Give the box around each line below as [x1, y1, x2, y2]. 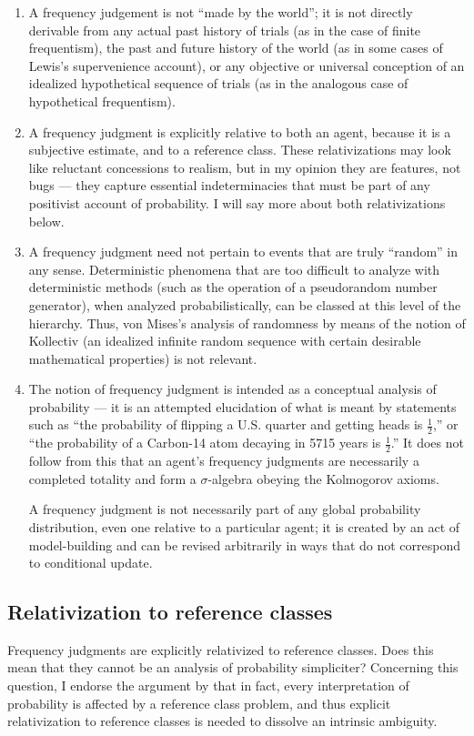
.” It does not [390, 433, 464, 452]
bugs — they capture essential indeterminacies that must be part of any [28, 176, 430, 195]
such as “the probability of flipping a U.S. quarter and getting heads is [28, 415, 423, 434]
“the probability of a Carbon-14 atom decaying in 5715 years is [28, 433, 381, 452]
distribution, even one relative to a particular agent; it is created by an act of [28, 517, 460, 536]
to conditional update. [28, 553, 153, 572]
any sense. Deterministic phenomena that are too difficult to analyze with [28, 259, 440, 278]
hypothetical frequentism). [28, 91, 176, 110]
